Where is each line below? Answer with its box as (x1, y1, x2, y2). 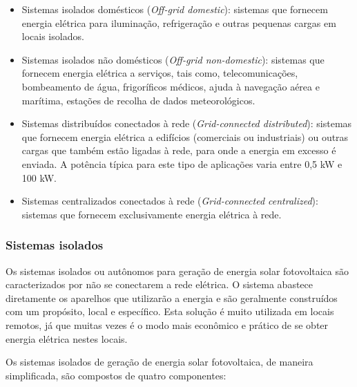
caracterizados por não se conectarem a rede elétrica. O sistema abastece (6, 277, 313, 292)
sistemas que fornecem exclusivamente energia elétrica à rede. (21, 207, 282, 221)
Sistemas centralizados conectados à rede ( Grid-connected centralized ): (21, 193, 318, 208)
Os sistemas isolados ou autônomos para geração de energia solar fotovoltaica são (6, 263, 349, 278)
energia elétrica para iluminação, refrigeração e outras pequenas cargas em (21, 15, 336, 30)
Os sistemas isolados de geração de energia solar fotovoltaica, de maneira (6, 355, 313, 369)
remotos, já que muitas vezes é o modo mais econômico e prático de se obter (6, 317, 329, 332)
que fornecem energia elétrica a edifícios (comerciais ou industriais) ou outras (21, 129, 349, 144)
